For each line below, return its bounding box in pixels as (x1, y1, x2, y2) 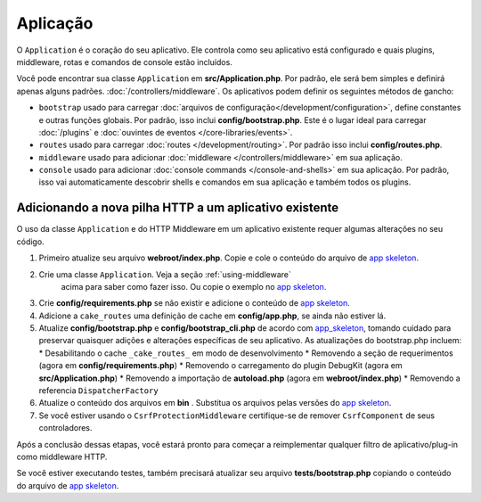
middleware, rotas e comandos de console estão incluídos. (16, 56, 233, 67)
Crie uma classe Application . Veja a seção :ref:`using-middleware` (38, 268, 291, 280)
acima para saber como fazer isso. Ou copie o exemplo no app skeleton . (61, 281, 327, 292)
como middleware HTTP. (16, 451, 108, 462)
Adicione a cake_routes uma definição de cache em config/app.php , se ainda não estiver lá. (38, 310, 387, 321)
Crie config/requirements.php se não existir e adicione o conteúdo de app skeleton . (38, 298, 351, 309)
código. (16, 236, 45, 247)
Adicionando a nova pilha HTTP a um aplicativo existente (16, 201, 339, 216)
